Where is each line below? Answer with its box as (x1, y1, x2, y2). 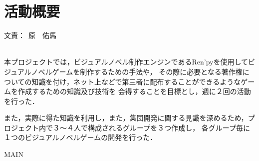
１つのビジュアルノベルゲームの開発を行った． (4, 132, 157, 142)
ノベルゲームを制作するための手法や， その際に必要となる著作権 (31, 66, 243, 76)
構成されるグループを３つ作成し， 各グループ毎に (87, 122, 250, 132)
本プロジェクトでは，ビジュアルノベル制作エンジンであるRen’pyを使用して (4, 56, 249, 67)
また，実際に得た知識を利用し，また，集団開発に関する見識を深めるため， (4, 112, 248, 123)
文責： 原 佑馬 (4, 30, 56, 40)
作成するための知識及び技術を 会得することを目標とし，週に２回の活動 (17, 86, 251, 96)
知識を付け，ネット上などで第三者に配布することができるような (31, 76, 241, 86)
